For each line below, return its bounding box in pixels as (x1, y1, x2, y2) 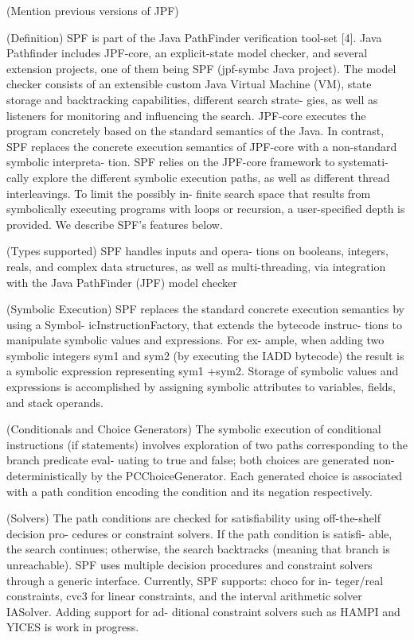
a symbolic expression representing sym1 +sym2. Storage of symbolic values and (6, 363, 399, 379)
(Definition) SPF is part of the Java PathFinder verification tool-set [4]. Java (6, 29, 382, 45)
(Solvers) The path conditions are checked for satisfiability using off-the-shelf (6, 510, 381, 526)
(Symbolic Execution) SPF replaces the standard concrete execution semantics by (6, 301, 404, 317)
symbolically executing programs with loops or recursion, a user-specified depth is (6, 200, 405, 217)
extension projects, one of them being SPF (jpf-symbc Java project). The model (6, 60, 396, 76)
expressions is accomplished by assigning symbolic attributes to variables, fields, (6, 378, 396, 395)
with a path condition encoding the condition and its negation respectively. (6, 483, 373, 499)
